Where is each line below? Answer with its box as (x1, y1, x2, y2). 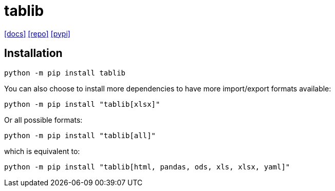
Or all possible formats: (4, 115, 83, 124)
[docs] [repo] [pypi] (4, 29, 70, 38)
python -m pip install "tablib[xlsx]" (4, 100, 160, 108)
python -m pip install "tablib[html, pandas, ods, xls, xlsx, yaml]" (4, 162, 290, 171)
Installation (4, 47, 63, 60)
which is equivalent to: (4, 146, 80, 156)
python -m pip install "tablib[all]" (4, 131, 156, 140)
